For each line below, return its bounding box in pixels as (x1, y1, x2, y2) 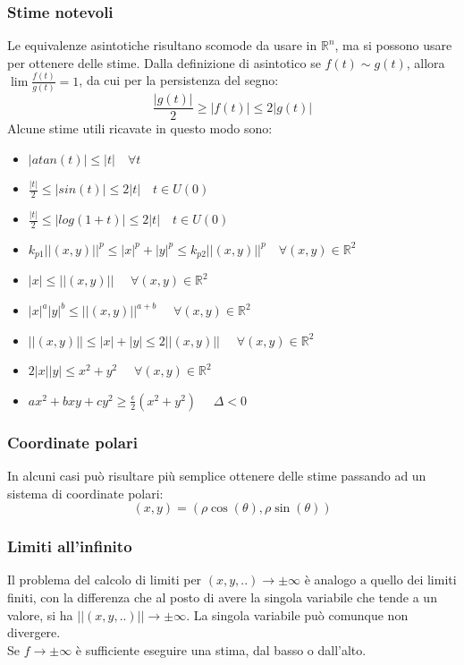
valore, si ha (7, 605, 73, 624)
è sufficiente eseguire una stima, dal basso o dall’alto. (75, 640, 367, 659)
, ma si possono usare (334, 36, 452, 55)
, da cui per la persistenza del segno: (79, 71, 279, 90)
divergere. (7, 623, 61, 642)
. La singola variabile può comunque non (186, 605, 409, 624)
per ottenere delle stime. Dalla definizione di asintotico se (7, 53, 321, 72)
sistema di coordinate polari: (7, 483, 164, 502)
